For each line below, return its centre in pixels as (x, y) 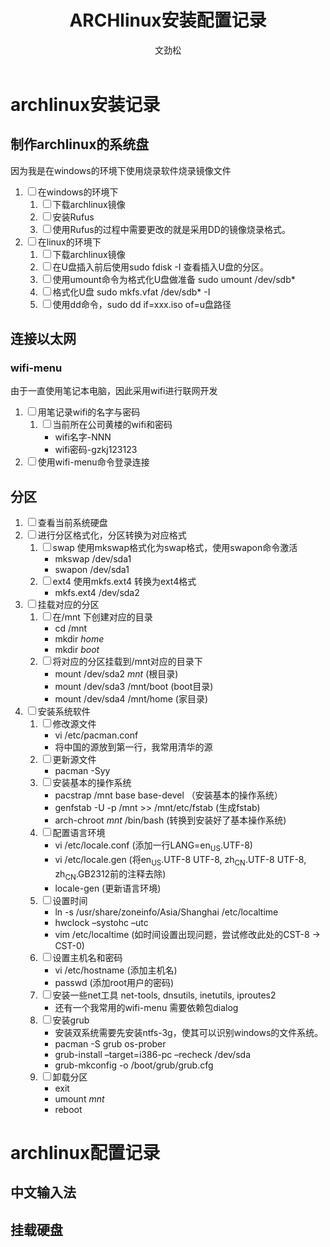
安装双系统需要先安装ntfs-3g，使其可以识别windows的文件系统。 (189, 1032)
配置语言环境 (79, 833)
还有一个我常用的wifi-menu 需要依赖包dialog (146, 1007)
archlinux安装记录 (85, 104)
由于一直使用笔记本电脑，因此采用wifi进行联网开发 (114, 391)
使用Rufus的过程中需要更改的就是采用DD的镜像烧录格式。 (171, 229)
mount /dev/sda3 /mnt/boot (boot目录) (134, 687)
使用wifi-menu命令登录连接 (93, 462)
